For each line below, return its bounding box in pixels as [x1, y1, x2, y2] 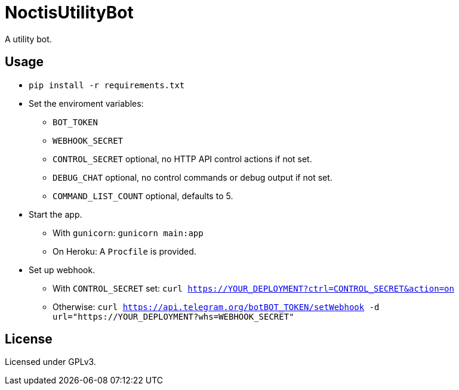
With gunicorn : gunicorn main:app [53, 227, 204, 238]
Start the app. [29, 209, 82, 219]
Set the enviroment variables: [29, 98, 144, 109]
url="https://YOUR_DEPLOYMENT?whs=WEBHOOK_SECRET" [53, 311, 294, 321]
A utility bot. [5, 33, 52, 44]
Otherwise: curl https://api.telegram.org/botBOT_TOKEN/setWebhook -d [53, 301, 380, 312]
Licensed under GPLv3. [5, 357, 96, 367]
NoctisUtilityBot [5, 2, 134, 23]
